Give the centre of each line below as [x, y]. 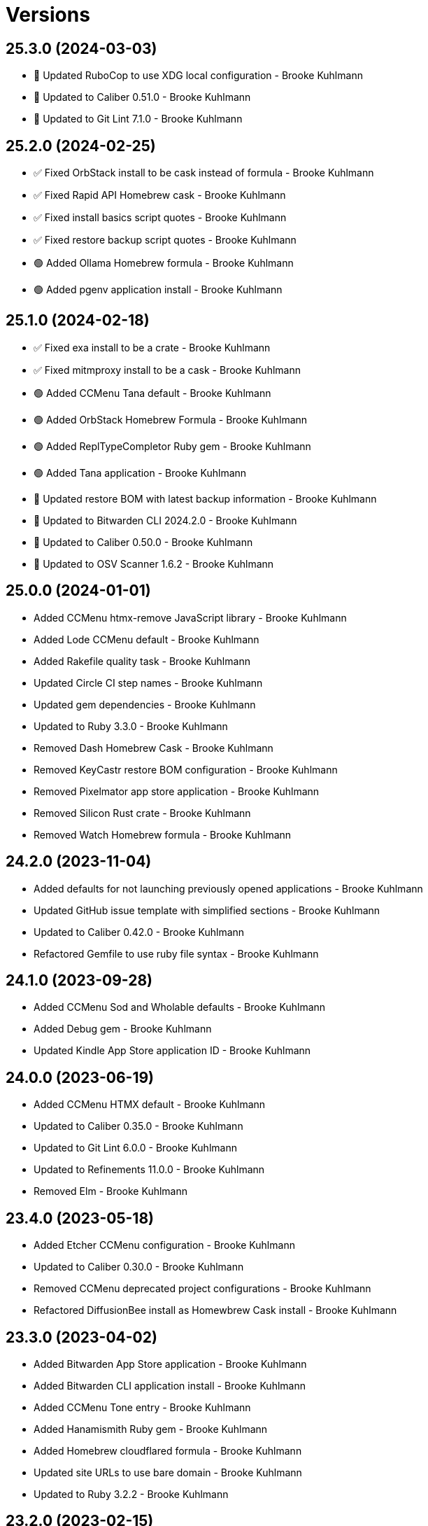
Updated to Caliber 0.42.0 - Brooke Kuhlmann [139, 932]
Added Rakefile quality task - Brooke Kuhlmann [142, 661]
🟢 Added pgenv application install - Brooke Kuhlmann [158, 290]
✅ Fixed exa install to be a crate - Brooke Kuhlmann [152, 347]
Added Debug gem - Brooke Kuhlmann [123, 1029]
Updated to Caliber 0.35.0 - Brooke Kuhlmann [138, 1126]
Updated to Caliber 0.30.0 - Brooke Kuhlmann [139, 1267]
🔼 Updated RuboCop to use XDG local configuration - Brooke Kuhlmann [198, 76]
